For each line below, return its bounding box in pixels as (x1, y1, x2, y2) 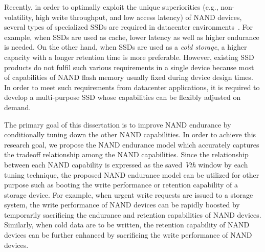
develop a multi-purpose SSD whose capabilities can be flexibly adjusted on (4, 92, 241, 102)
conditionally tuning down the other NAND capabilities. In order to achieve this (4, 129, 256, 140)
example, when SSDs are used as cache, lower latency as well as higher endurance (4, 31, 259, 42)
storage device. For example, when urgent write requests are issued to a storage (4, 189, 253, 200)
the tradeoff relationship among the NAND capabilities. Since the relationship (4, 149, 249, 160)
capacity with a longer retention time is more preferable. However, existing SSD (4, 51, 254, 62)
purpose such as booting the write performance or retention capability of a (4, 179, 238, 190)
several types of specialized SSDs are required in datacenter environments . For (4, 22, 253, 32)
